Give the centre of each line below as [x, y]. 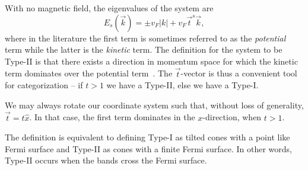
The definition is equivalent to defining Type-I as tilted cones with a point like [147, 137]
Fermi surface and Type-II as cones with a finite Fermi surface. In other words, [148, 148]
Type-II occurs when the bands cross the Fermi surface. [106, 160]
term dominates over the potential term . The [89, 73]
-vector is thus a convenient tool [239, 73]
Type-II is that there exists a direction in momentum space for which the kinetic [151, 61]
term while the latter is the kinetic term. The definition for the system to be [144, 49]
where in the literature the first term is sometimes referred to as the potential [145, 38]
